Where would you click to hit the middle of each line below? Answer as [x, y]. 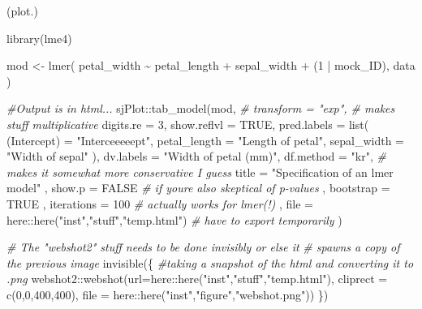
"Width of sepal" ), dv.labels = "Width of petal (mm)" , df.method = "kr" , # [196, 156]
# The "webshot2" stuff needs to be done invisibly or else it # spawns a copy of [203, 247]
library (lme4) [39, 38]
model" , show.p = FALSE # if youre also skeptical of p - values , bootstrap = [198, 188]
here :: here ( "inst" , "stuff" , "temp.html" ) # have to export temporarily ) [174, 219]
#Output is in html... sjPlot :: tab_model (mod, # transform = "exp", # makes [201, 108]
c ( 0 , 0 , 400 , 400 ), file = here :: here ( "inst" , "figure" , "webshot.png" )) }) [168, 294]
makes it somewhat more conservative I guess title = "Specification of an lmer [200, 172]
